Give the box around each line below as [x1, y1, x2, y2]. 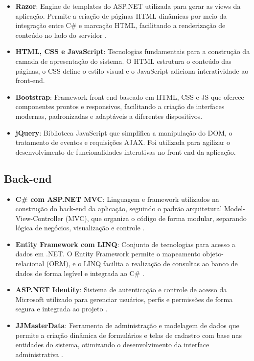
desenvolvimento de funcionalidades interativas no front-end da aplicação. [15, 146, 236, 157]
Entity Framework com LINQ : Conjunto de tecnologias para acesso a [15, 239, 235, 249]
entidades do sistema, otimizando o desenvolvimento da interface [15, 339, 209, 350]
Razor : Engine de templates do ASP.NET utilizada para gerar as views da [15, 1, 241, 11]
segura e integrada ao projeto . [15, 304, 108, 314]
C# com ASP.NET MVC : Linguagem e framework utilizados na [15, 194, 219, 204]
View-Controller [15, 213, 64, 223]
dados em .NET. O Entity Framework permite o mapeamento [15, 249, 201, 259]
